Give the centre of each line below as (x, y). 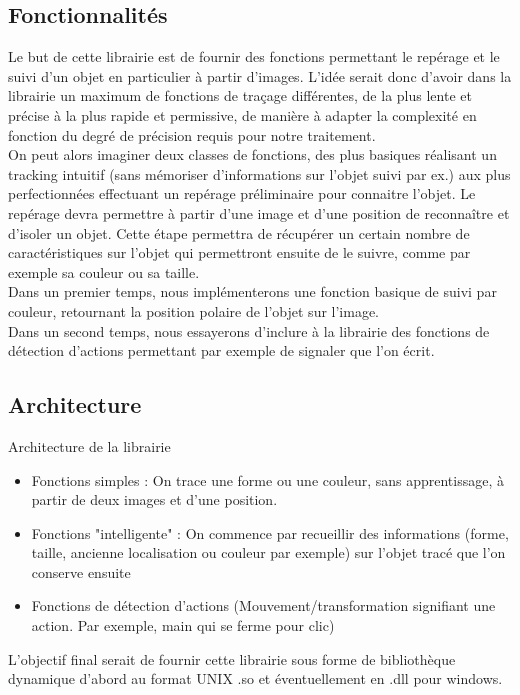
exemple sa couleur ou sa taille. (104, 271)
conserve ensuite (81, 571)
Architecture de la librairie (89, 445)
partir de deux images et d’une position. (154, 499)
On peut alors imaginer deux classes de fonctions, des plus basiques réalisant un (252, 154)
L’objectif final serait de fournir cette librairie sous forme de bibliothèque (232, 658)
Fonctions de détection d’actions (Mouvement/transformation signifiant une (263, 605)
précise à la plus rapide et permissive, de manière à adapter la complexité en (242, 114)
